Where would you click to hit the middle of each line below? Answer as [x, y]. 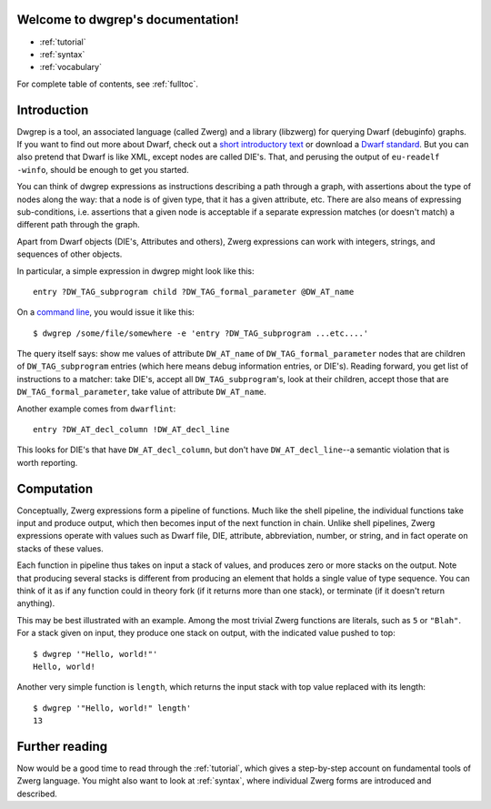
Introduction [53, 110]
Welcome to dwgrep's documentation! [128, 20]
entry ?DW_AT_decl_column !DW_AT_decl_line [131, 430]
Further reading [62, 746]
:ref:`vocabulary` [70, 67]
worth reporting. [47, 462]
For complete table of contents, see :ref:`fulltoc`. [108, 84]
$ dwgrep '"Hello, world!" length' [112, 708]
